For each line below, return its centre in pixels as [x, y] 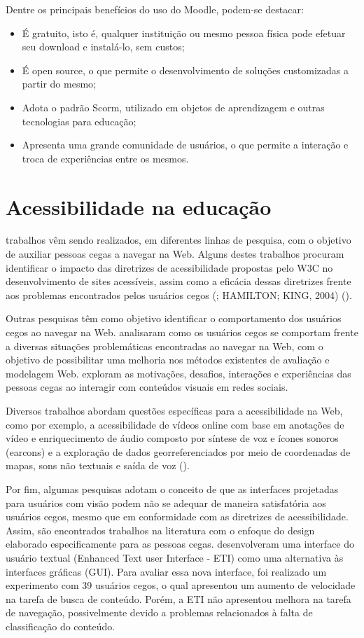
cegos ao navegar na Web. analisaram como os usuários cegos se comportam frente [182, 332]
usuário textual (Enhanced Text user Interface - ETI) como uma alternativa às [175, 557]
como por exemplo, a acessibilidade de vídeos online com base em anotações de [175, 424]
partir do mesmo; [59, 84]
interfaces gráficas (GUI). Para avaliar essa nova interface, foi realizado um [166, 571]
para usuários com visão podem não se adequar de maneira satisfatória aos [166, 502]
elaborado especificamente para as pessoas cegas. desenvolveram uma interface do [180, 544]
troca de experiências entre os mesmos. [105, 158]
